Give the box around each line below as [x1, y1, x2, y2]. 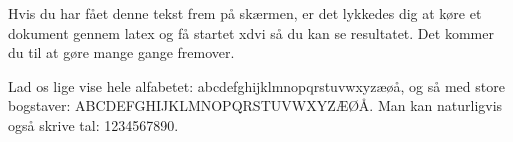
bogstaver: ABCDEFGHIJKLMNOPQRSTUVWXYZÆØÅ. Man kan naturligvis [8, 95, 503, 116]
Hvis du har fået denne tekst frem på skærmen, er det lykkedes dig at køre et [8, 3, 482, 23]
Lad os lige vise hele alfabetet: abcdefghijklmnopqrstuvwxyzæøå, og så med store [8, 75, 505, 96]
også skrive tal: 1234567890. [8, 114, 179, 135]
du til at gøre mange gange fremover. [8, 42, 235, 63]
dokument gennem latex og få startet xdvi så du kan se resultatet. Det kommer [8, 22, 494, 43]
